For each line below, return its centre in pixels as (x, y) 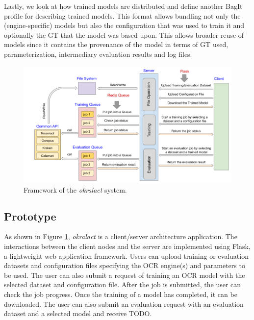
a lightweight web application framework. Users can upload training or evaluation (126, 256)
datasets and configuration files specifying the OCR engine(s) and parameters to (125, 265)
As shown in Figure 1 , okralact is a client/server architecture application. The (121, 236)
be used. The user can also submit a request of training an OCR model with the (125, 275)
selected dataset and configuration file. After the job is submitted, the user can (123, 284)
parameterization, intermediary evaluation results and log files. (98, 54)
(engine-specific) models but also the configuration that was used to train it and (124, 25)
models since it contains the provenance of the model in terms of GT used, (116, 44)
